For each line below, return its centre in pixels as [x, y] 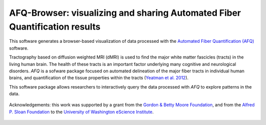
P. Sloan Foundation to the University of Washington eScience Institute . [81, 112]
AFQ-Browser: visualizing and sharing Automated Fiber [125, 13]
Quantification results [55, 27]
